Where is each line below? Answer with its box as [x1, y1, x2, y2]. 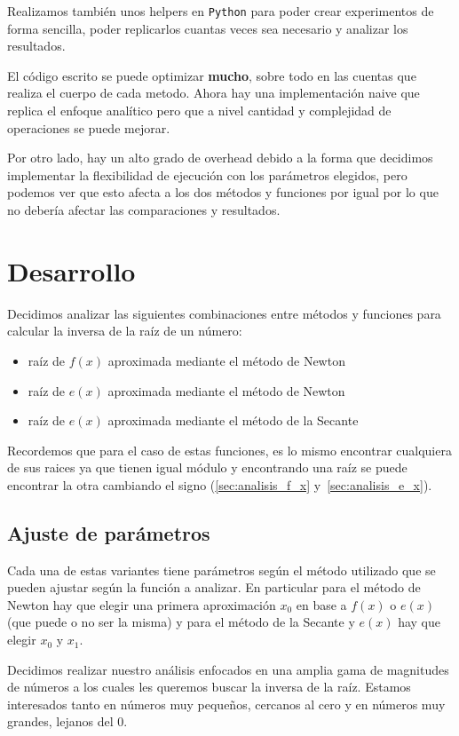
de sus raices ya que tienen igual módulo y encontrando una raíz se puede [7, 458, 408, 477]
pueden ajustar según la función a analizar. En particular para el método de [7, 578, 421, 597]
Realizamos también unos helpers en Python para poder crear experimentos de [7, 2, 434, 20]
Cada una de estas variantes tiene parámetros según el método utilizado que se [7, 560, 436, 579]
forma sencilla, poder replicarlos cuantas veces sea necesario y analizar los [7, 19, 408, 37]
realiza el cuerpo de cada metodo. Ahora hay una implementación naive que [7, 83, 420, 102]
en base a [296, 595, 347, 613]
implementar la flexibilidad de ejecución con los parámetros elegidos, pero [7, 165, 408, 184]
